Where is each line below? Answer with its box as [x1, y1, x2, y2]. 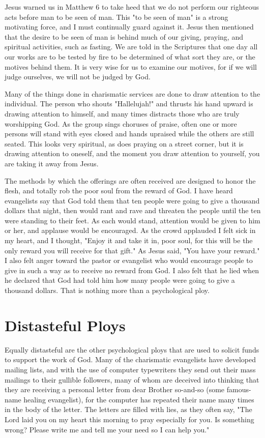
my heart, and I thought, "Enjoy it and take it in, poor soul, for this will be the [5, 235, 253, 246]
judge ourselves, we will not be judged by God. [5, 71, 151, 82]
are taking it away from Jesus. [5, 158, 99, 168]
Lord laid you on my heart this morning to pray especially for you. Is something [5, 414, 254, 424]
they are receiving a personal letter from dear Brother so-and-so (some [5, 384, 225, 395]
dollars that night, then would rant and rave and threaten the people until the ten [5, 205, 261, 216]
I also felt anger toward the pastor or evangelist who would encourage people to [5, 255, 253, 266]
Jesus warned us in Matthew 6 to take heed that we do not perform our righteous [5, 2, 259, 12]
